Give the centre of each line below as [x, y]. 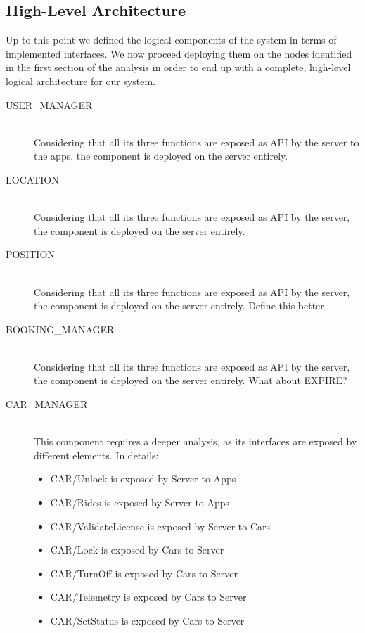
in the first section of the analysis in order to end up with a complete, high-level [178, 67]
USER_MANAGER [49, 104]
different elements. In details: [96, 455]
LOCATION [32, 179]
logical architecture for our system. [81, 81]
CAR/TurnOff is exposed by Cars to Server [144, 573]
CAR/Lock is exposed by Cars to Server [137, 550]
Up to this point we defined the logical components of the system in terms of [171, 40]
